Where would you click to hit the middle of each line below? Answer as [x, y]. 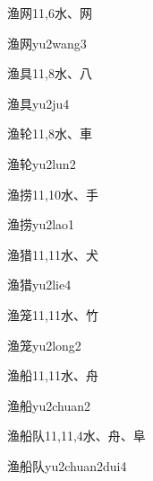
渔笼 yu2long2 [44, 345]
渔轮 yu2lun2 [42, 163]
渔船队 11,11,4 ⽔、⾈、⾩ [76, 436]
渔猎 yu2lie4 [39, 285]
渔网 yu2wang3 [47, 43]
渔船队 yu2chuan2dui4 [67, 465]
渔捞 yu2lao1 [41, 224]
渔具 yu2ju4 [38, 103]
